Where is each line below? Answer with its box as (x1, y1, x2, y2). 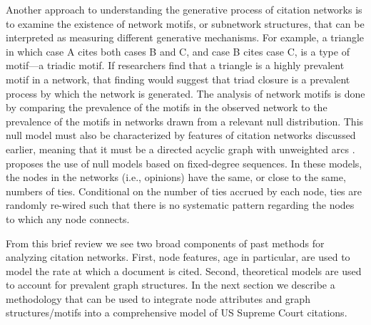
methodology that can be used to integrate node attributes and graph (6, 291, 310, 306)
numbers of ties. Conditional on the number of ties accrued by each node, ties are (6, 183, 362, 198)
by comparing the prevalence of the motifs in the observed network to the (6, 100, 327, 115)
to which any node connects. (6, 211, 130, 226)
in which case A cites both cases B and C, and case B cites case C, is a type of (6, 43, 350, 58)
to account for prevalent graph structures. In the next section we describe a (6, 277, 335, 292)
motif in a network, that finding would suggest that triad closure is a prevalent (6, 71, 350, 86)
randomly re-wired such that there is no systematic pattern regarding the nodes (6, 197, 355, 212)
